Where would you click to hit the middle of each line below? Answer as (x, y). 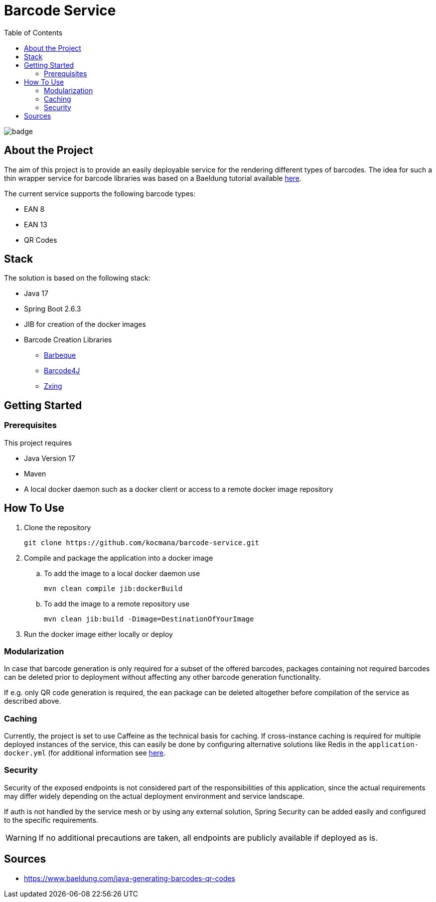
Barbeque (60, 355)
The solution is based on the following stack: (77, 278)
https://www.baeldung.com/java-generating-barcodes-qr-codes (130, 878)
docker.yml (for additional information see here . (85, 753)
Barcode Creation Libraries (68, 340)
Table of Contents (33, 32)
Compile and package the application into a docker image (119, 558)
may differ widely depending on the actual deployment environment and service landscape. (154, 796)
